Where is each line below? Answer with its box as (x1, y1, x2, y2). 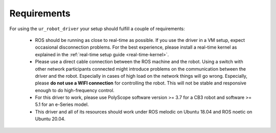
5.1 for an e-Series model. (35, 101, 89, 107)
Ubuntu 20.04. (35, 116, 66, 122)
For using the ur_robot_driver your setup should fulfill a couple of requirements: (9, 26, 185, 32)
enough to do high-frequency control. (35, 87, 114, 93)
